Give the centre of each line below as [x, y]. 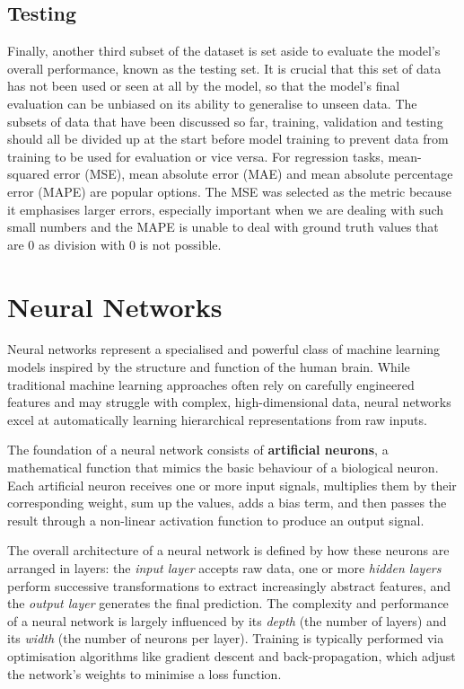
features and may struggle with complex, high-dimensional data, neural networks [229, 402]
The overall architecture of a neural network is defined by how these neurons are [228, 550]
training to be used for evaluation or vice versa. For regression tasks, [196, 156]
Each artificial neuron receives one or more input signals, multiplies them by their [232, 485]
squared [29, 174]
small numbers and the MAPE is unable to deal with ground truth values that [223, 227]
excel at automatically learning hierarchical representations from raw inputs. [217, 419]
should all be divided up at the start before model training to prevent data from [228, 139]
